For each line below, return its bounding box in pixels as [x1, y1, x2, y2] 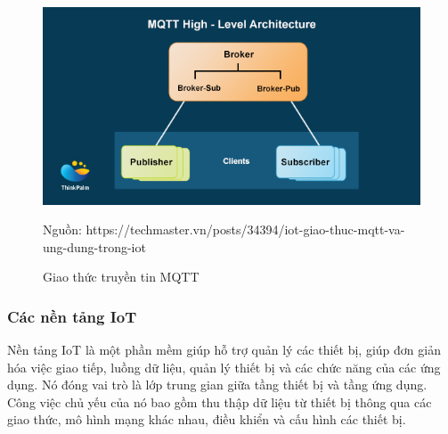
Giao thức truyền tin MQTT [43, 267, 200, 286]
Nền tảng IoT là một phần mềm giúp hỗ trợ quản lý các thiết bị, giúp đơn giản [7, 340, 441, 359]
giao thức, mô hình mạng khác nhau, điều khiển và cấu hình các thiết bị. [7, 410, 406, 429]
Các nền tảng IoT [7, 305, 137, 327]
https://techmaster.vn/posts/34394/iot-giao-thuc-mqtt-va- [86, 220, 405, 239]
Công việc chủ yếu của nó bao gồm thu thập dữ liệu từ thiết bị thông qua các [7, 392, 432, 411]
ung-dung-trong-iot [43, 237, 146, 256]
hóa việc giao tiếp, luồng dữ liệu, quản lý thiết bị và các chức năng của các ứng [7, 357, 441, 376]
